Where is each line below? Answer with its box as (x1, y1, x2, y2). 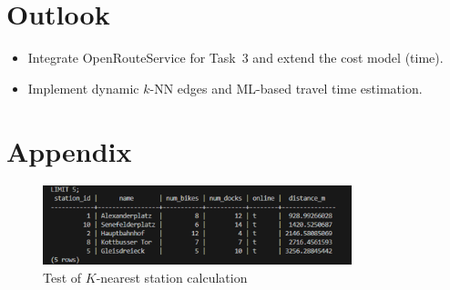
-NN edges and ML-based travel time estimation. (149, 78, 423, 97)
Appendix (6, 132, 132, 169)
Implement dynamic (27, 78, 139, 97)
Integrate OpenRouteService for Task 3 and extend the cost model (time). (27, 48, 444, 67)
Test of (43, 267, 82, 286)
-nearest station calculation (96, 267, 248, 286)
